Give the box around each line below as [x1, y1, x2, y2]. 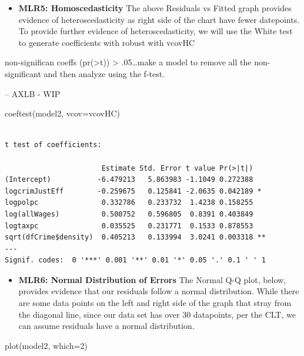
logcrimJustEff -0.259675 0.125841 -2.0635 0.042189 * [5, 187, 262, 195]
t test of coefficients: [5, 141, 102, 149]
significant [5, 67, 41, 79]
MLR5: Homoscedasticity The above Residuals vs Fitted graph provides [18, 2, 292, 14]
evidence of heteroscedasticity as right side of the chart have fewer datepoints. [18, 13, 300, 25]
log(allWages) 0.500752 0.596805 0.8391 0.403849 [5, 209, 253, 218]
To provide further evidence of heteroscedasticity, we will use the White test [18, 25, 293, 37]
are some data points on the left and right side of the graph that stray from [18, 297, 292, 309]
